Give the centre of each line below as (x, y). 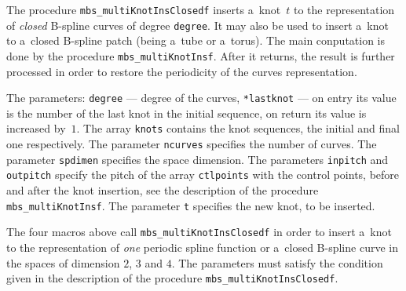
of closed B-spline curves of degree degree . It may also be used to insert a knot (198, 25)
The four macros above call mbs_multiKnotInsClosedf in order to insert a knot (199, 232)
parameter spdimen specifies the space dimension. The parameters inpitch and (198, 159)
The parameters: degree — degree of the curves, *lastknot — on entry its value (201, 98)
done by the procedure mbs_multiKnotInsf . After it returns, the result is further (201, 55)
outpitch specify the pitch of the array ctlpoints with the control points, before (203, 175)
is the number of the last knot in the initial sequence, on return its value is (187, 113)
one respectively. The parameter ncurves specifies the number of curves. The (192, 144)
